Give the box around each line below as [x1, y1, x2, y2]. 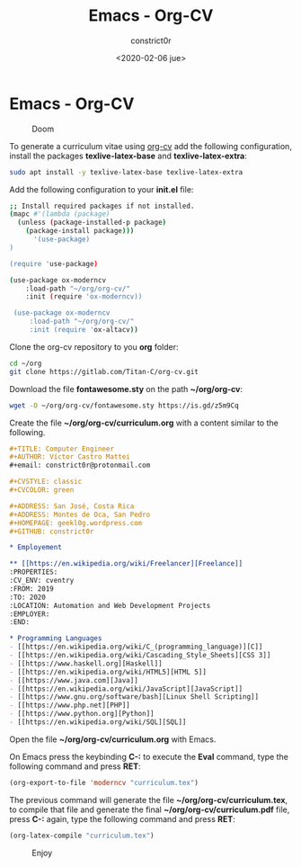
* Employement [9, 543, 63, 552]
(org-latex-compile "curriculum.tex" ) [9, 831, 155, 840]
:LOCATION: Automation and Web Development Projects [9, 601, 211, 610]
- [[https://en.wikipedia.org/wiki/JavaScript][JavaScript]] [9, 684, 243, 693]
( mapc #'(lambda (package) [9, 210, 111, 219]
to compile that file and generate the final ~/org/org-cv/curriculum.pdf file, [9, 804, 290, 815]
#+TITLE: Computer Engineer [9, 444, 115, 453]
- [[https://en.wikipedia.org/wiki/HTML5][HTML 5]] [9, 667, 207, 676]
